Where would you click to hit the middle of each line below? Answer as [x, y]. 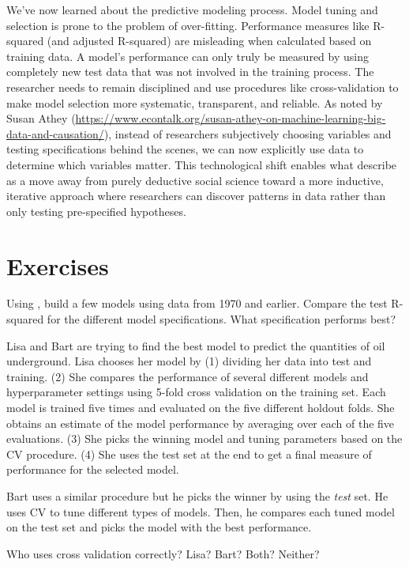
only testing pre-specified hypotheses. [96, 211]
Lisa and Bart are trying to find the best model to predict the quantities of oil [196, 345]
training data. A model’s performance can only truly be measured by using [188, 56]
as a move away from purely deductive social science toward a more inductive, [195, 180]
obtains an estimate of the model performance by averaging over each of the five [201, 423]
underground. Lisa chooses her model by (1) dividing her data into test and [189, 361]
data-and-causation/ [55, 133]
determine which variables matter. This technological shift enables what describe [202, 164]
